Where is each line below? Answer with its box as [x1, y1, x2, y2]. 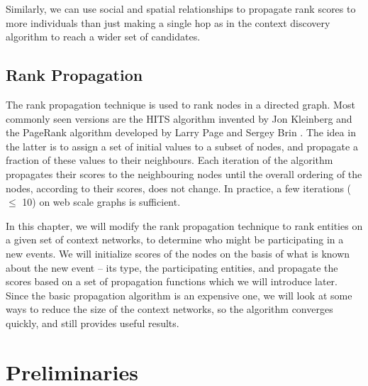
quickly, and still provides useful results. [6, 315, 179, 330]
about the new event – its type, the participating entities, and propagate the [6, 260, 338, 275]
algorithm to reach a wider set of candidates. [6, 29, 201, 44]
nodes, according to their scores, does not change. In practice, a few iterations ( [6, 180, 352, 195]
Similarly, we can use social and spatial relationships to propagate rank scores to [6, 1, 356, 16]
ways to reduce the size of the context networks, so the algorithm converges [6, 302, 333, 316]
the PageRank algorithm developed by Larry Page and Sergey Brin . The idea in [6, 125, 356, 140]
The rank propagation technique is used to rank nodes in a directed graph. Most [6, 96, 355, 111]
